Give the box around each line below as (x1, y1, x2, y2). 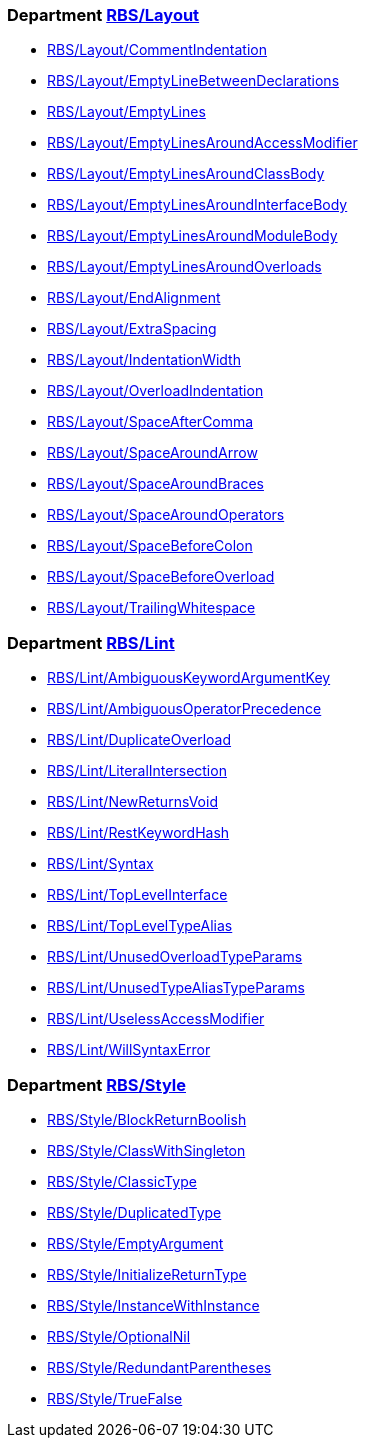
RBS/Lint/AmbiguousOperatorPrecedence (47, 700, 322, 718)
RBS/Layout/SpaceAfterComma (47, 413, 254, 431)
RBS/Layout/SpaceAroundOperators (47, 506, 285, 524)
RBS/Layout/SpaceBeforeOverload (47, 568, 275, 586)
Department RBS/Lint (7, 632, 175, 653)
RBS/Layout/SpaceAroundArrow (47, 444, 258, 462)
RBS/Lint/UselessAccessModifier (47, 1010, 265, 1028)
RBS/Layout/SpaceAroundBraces (47, 475, 264, 493)
